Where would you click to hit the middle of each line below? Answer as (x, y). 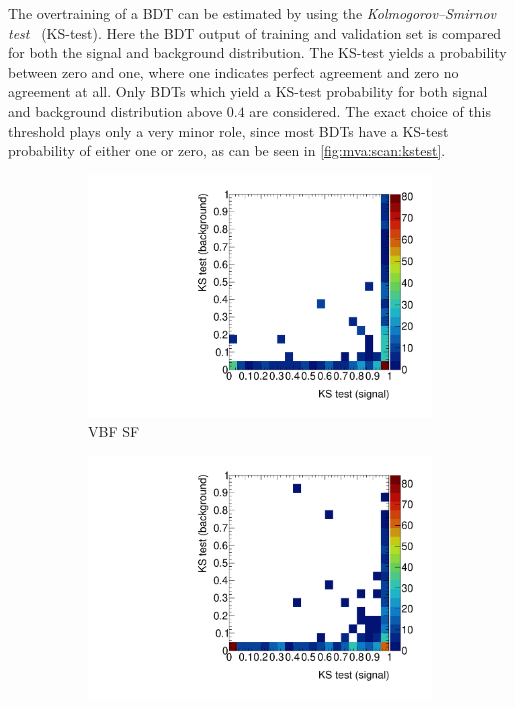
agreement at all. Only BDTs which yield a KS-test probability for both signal (248, 91)
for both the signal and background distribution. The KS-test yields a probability (257, 52)
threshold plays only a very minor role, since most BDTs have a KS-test (228, 130)
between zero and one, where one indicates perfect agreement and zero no (233, 71)
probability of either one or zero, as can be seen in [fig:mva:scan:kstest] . (227, 150)
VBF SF (114, 431)
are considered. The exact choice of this (370, 110)
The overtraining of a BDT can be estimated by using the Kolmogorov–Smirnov (252, 13)
